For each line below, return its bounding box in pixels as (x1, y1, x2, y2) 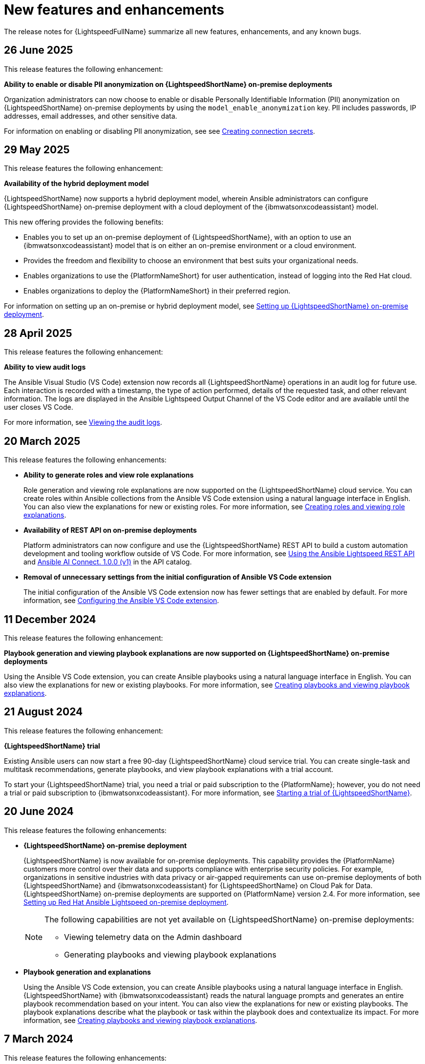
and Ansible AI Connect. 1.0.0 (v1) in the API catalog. (23, 558, 192, 566)
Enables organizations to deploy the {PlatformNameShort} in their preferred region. (23, 287, 291, 295)
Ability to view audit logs (4, 363, 86, 372)
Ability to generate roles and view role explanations (23, 471, 194, 480)
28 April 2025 (4, 327, 72, 339)
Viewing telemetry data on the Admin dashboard (64, 932, 242, 942)
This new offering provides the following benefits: (4, 218, 164, 227)
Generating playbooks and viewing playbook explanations (64, 949, 276, 960)
